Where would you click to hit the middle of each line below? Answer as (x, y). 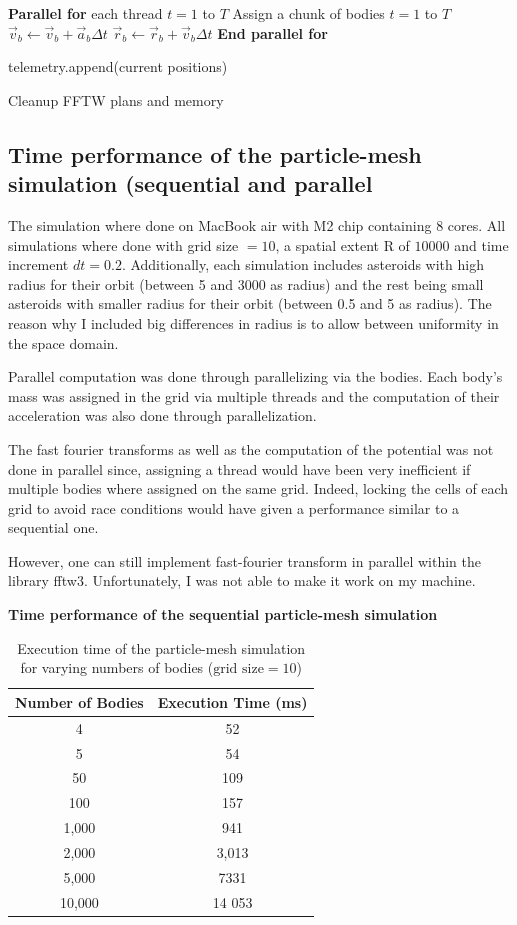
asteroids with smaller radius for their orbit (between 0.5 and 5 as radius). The (250, 303)
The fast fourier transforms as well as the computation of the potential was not (251, 448)
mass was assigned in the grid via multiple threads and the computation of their (254, 395)
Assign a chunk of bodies (308, 13)
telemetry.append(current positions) (118, 66)
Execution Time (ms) (232, 701)
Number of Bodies (79, 701)
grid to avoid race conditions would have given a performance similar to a (234, 507)
